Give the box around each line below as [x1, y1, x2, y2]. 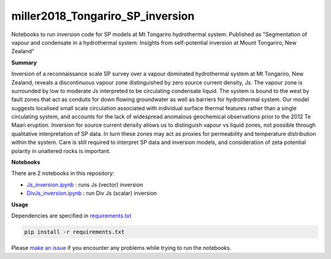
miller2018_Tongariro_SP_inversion [11, 9, 195, 23]
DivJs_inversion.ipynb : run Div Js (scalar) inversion [26, 190, 158, 197]
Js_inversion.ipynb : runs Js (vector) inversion [26, 181, 143, 188]
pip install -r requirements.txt [24, 228, 125, 235]
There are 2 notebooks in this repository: [11, 170, 115, 177]
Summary [11, 59, 37, 66]
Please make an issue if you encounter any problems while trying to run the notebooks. [11, 244, 232, 251]
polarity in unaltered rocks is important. [11, 147, 111, 154]
